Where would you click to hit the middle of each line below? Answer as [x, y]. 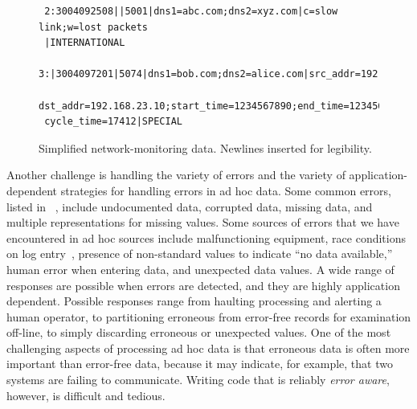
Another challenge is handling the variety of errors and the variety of [176, 175]
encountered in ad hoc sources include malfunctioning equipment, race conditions [206, 237]
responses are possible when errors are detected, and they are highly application [203, 285]
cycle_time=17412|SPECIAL [113, 122]
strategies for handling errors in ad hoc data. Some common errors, [226, 190]
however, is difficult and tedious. [86, 395]
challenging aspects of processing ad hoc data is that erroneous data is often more [208, 348]
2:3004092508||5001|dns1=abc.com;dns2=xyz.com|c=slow [191, 11]
